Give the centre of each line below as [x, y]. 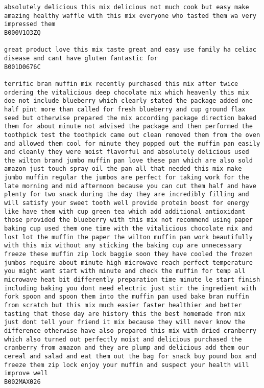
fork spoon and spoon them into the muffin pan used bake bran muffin [127, 297]
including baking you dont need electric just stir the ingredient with [130, 288]
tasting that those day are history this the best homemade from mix [125, 314]
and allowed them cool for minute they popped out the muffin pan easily [132, 143]
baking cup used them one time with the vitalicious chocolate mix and [128, 229]
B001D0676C [22, 67]
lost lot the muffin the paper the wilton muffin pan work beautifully [128, 237]
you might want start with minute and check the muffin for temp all [125, 271]
